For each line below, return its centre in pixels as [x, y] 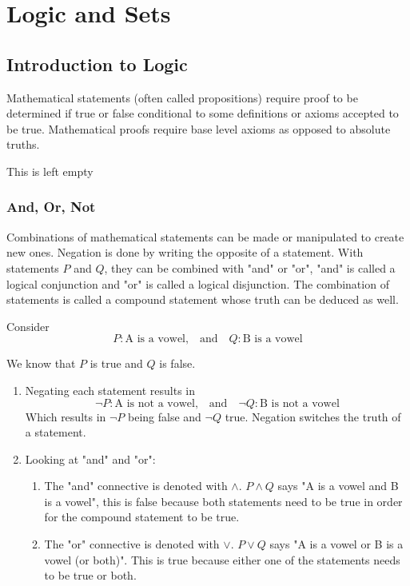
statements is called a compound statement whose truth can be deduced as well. [203, 299]
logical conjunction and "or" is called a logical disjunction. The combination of [198, 283]
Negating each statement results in [110, 390]
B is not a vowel [300, 403]
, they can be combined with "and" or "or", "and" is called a [250, 267]
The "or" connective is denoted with [132, 544]
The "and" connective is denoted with [136, 486]
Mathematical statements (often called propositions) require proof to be [182, 97]
